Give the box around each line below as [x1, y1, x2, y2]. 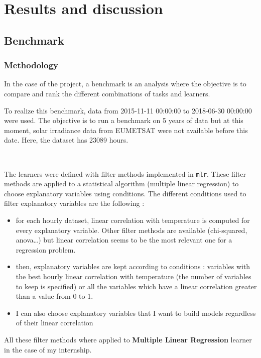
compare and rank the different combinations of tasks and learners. [4, 88, 210, 98]
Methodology [4, 59, 59, 71]
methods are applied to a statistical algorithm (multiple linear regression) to [4, 178, 239, 189]
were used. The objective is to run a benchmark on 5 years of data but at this [4, 115, 243, 126]
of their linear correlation [16, 317, 93, 328]
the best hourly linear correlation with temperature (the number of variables [16, 271, 251, 281]
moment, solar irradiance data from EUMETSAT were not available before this [4, 125, 248, 135]
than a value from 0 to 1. [16, 291, 93, 301]
